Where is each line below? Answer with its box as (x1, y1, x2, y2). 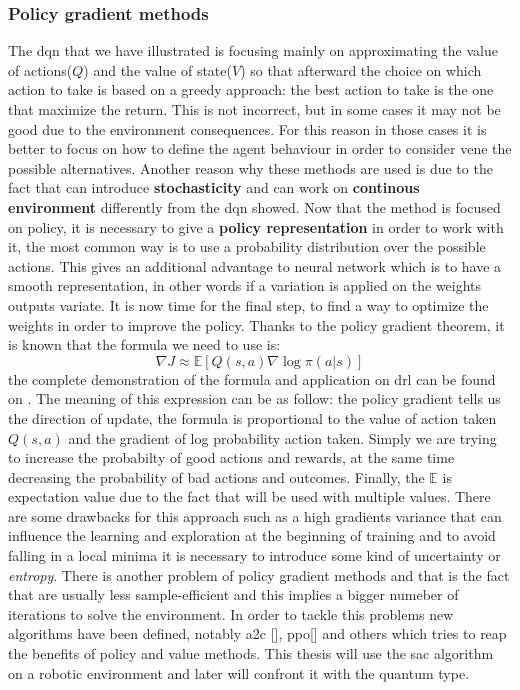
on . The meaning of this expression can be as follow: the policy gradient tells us (8, 388, 501, 409)
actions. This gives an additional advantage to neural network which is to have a (8, 255, 502, 276)
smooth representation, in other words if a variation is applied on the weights (8, 275, 482, 296)
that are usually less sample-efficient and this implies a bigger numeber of (8, 584, 459, 605)
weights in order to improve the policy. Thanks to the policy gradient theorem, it (8, 314, 505, 335)
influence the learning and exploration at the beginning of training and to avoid (8, 525, 496, 546)
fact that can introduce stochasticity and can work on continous (8, 177, 420, 198)
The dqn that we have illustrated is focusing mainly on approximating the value (8, 40, 498, 61)
